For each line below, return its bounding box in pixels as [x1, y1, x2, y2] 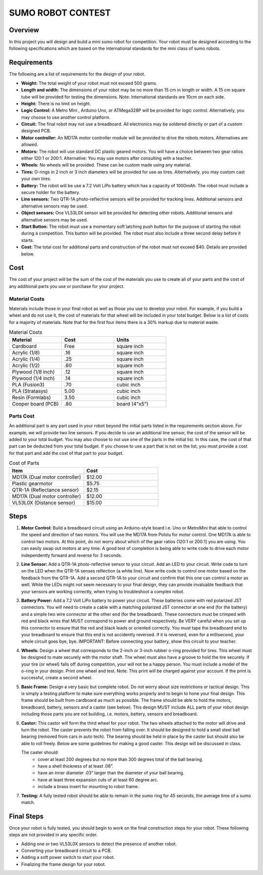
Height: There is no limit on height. [21, 101, 91, 106]
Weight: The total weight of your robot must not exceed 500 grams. [21, 80, 158, 86]
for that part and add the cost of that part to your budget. [9, 450, 124, 456]
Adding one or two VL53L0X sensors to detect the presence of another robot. [21, 841, 177, 847]
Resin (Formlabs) [12, 394, 51, 401]
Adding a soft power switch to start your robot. [21, 855, 115, 860]
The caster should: [21, 750, 59, 755]
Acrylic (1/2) [12, 362, 40, 368]
